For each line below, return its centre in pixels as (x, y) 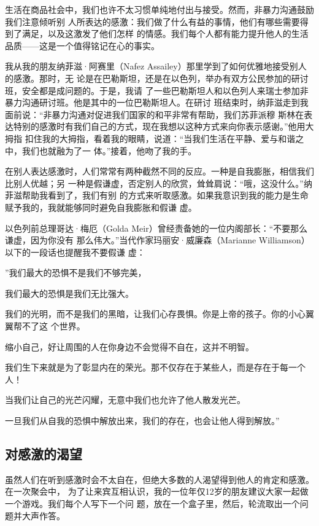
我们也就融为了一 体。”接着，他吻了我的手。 (109, 150)
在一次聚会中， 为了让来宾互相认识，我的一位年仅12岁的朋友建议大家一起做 (157, 491)
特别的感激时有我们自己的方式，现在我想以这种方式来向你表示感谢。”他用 (159, 126)
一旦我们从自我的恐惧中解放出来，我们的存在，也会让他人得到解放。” (142, 421)
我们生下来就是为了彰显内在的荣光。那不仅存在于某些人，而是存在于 (142, 367)
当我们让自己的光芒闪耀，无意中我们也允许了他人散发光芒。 (125, 400)
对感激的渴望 (44, 454)
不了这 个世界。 (53, 326)
